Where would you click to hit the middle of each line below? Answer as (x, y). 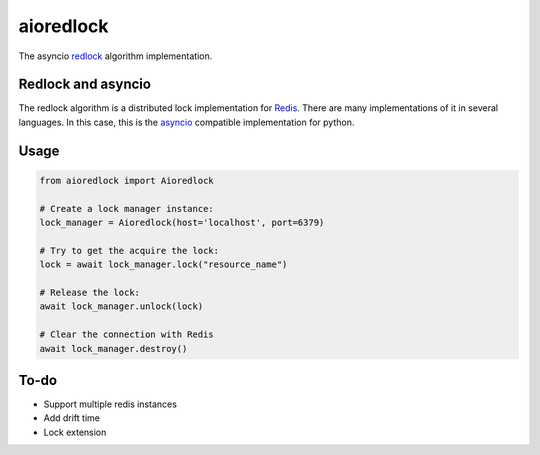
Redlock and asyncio (85, 84)
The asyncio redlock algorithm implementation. (115, 56)
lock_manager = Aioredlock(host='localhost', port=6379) (182, 223)
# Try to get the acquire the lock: (129, 250)
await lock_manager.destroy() (113, 348)
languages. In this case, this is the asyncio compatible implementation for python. (186, 122)
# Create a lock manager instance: (126, 208)
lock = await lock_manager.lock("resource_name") (163, 264)
